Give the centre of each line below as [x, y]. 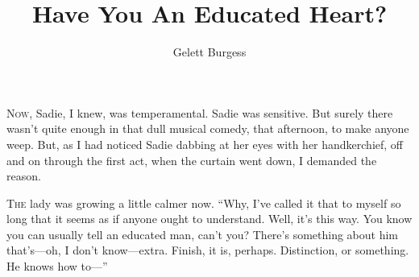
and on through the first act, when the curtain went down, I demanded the [192, 160]
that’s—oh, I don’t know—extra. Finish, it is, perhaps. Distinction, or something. [208, 250]
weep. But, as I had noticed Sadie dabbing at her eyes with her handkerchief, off [205, 144]
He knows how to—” [57, 266]
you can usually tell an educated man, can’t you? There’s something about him [202, 234]
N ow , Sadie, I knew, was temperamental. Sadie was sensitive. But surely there [200, 112]
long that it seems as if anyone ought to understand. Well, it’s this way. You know [209, 219]
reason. [24, 176]
